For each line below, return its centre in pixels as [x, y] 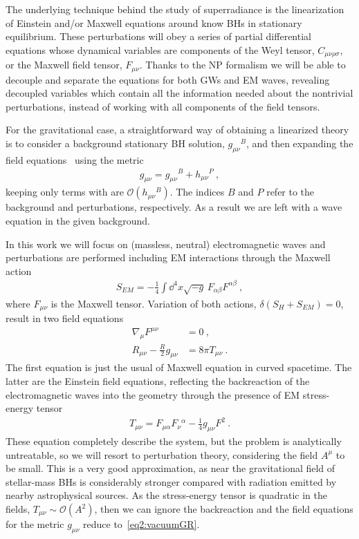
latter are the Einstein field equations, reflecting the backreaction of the [158, 380]
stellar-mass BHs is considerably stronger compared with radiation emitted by [171, 481]
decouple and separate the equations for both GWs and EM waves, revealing [168, 79]
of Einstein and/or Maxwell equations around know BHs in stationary [154, 22]
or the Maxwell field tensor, [64, 65]
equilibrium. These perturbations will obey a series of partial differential [158, 36]
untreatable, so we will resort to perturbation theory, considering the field [162, 454]
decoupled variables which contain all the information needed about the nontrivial [179, 93]
